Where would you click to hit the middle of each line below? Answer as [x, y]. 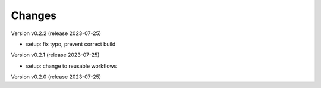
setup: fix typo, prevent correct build [71, 44]
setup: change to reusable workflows [71, 66]
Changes [34, 15]
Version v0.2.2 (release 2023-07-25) [56, 33]
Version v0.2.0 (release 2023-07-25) [56, 77]
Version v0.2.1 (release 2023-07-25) [55, 55]
